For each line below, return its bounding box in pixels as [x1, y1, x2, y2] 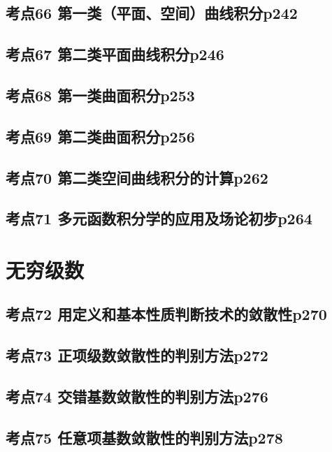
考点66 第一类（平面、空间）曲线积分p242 [6, 2, 298, 24]
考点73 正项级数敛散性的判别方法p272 [6, 344, 268, 366]
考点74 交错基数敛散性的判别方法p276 [6, 386, 268, 407]
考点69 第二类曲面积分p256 [6, 125, 195, 147]
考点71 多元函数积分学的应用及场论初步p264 [6, 207, 312, 229]
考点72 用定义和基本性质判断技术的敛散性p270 [6, 303, 327, 325]
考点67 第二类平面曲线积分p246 [6, 43, 224, 65]
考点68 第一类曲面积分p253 [6, 84, 195, 105]
